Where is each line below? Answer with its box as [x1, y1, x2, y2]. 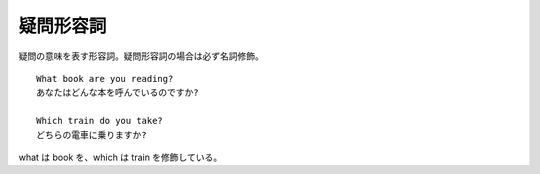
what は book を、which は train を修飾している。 [18, 151, 223, 163]
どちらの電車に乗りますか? [36, 129, 147, 140]
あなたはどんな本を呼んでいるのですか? [36, 87, 199, 99]
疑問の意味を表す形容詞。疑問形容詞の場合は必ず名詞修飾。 [18, 50, 264, 62]
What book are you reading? [36, 73, 174, 84]
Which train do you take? [36, 115, 164, 127]
